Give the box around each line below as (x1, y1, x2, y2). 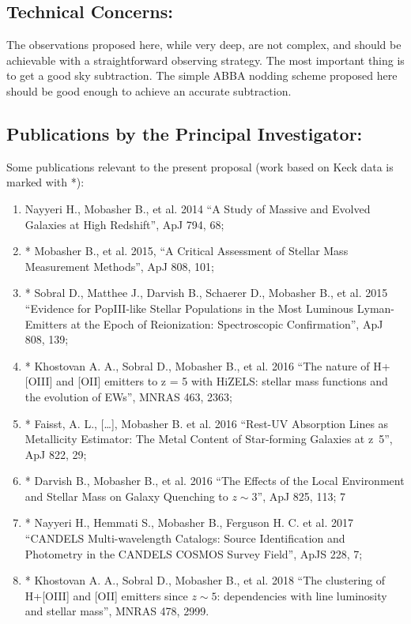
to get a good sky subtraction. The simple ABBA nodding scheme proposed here (6, 67, 398, 84)
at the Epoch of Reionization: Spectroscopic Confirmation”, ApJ (70, 315, 383, 332)
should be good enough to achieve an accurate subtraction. (6, 82, 292, 99)
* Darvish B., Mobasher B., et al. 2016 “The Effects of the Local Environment (25, 472, 405, 489)
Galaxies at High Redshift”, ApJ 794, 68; (25, 216, 224, 232)
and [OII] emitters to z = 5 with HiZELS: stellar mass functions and (56, 373, 388, 389)
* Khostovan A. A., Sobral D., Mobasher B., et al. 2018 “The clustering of (25, 572, 386, 588)
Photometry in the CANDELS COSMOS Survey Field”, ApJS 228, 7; (25, 545, 363, 562)
